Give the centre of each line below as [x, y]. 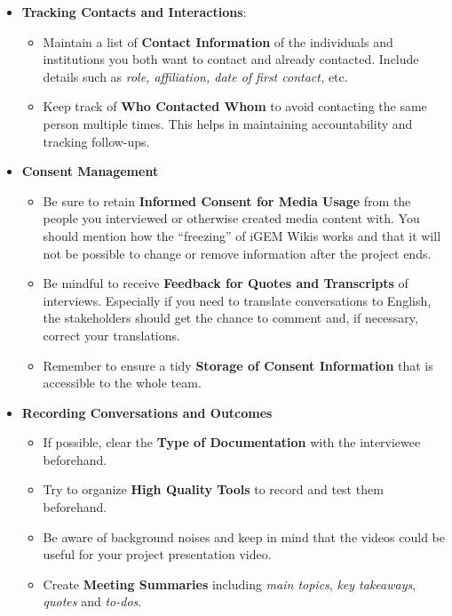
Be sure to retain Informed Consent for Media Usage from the [227, 200]
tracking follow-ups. [96, 141]
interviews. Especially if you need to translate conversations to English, [237, 300]
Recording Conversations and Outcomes [147, 412]
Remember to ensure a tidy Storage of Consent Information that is [238, 365]
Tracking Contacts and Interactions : [134, 12]
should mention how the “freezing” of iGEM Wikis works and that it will [242, 235]
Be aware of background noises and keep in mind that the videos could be [244, 536]
